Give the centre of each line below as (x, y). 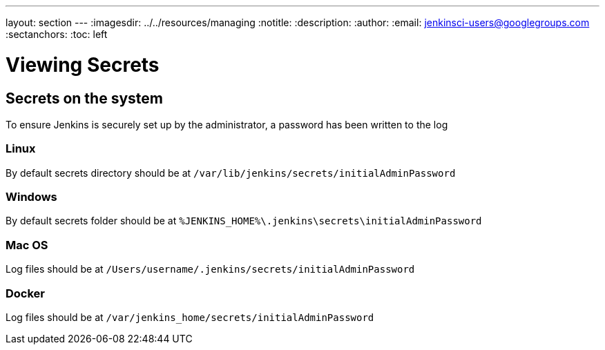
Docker (26, 293)
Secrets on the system (84, 98)
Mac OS (27, 245)
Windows (31, 197)
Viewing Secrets (83, 65)
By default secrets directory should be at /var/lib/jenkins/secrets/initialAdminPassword (231, 173)
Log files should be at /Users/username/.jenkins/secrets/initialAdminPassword (210, 269)
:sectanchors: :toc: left (57, 34)
